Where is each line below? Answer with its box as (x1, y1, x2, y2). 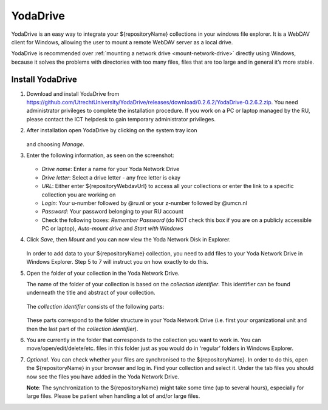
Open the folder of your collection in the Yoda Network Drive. (26, 269, 180, 277)
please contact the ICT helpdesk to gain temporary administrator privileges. (26, 115, 216, 123)
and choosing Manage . (26, 140, 85, 148)
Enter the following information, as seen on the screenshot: (26, 152, 174, 159)
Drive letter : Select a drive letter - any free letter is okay (41, 173, 181, 181)
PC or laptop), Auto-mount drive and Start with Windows (41, 225, 183, 232)
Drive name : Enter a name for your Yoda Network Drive (41, 166, 180, 173)
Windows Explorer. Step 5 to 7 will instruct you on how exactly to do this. (26, 258, 209, 266)
